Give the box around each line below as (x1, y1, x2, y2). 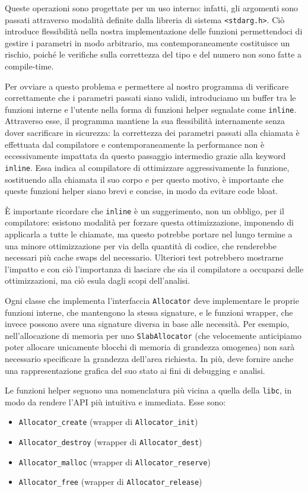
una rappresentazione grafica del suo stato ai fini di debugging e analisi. (5, 364, 265, 376)
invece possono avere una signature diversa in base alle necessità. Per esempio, (5, 318, 290, 330)
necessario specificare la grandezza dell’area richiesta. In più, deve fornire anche (5, 353, 294, 364)
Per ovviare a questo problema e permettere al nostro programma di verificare (5, 80, 289, 92)
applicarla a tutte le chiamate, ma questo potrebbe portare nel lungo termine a (5, 227, 293, 240)
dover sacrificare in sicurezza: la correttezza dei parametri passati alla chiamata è (5, 126, 300, 139)
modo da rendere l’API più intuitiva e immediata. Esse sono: (5, 395, 226, 408)
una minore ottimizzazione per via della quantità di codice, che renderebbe (5, 239, 277, 252)
